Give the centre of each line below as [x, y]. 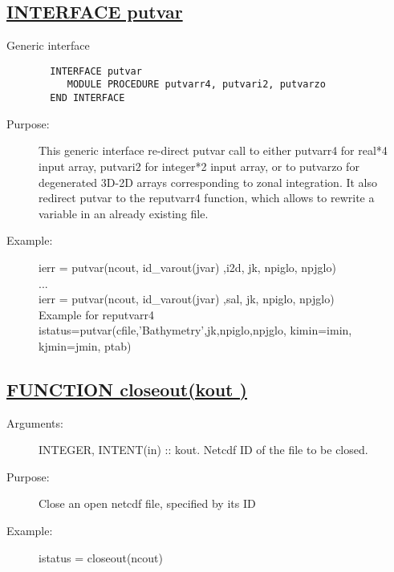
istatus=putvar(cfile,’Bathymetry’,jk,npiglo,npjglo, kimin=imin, [195, 330]
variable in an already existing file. [124, 213]
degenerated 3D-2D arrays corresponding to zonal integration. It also [208, 182]
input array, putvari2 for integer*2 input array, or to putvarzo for [199, 166]
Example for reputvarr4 [96, 314]
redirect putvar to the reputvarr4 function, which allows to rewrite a [207, 198]
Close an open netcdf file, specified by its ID [147, 503]
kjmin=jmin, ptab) [85, 345]
